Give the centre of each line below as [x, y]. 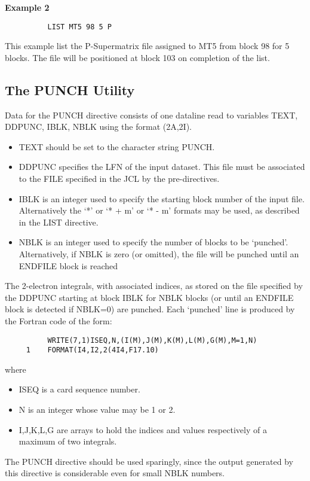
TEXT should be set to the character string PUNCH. [117, 146]
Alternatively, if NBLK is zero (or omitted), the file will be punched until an [159, 253]
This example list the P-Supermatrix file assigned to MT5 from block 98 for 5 [147, 46]
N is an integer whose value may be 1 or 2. [97, 410]
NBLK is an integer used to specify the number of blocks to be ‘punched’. [154, 242]
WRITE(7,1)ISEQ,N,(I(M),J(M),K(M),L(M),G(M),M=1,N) [152, 340]
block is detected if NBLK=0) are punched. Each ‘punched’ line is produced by [150, 309]
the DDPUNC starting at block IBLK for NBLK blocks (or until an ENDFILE [149, 297]
